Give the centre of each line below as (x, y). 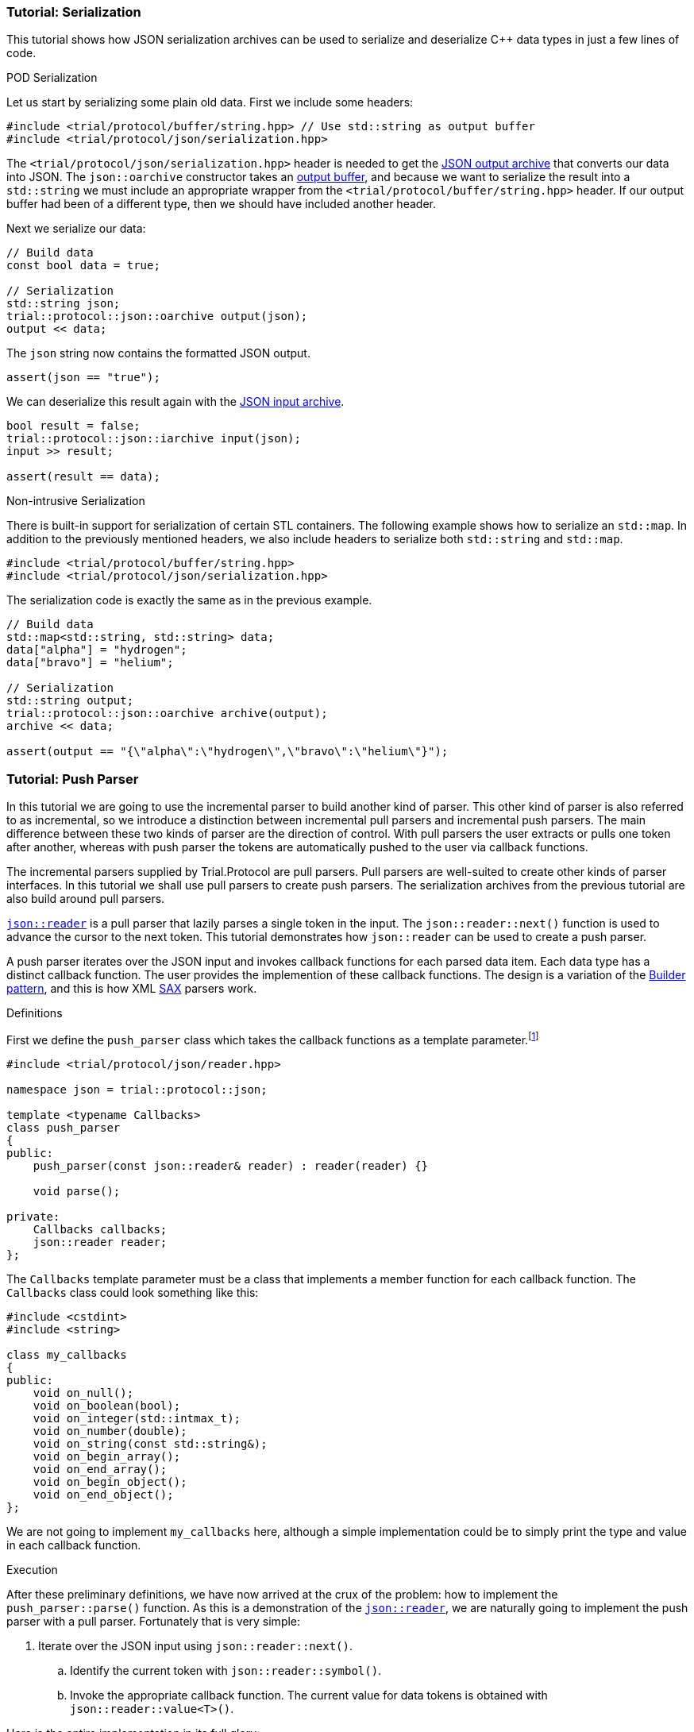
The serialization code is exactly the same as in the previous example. (189, 600)
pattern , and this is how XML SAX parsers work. (132, 989)
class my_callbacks (67, 1354)
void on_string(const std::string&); (150, 1443)
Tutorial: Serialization (74, 12)
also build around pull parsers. (86, 899)
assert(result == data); (83, 477)
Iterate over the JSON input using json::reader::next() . (195, 1645)
